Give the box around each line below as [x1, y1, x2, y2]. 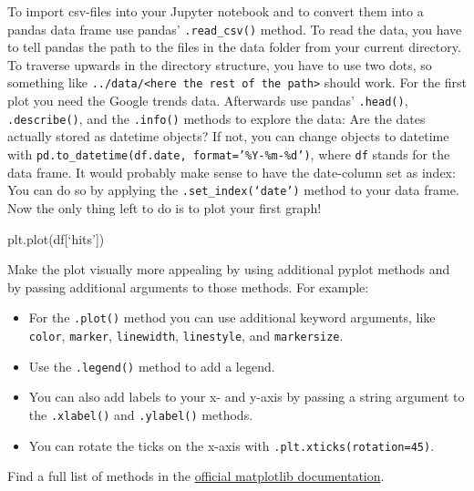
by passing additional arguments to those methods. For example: [7, 277, 369, 296]
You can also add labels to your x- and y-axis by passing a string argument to [28, 387, 465, 406]
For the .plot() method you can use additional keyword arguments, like [28, 308, 436, 327]
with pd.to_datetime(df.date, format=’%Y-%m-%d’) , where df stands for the [7, 145, 450, 163]
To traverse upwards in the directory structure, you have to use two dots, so [7, 55, 432, 74]
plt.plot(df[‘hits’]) [7, 229, 105, 248]
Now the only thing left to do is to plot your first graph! [7, 198, 322, 217]
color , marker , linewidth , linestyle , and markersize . [28, 325, 344, 344]
